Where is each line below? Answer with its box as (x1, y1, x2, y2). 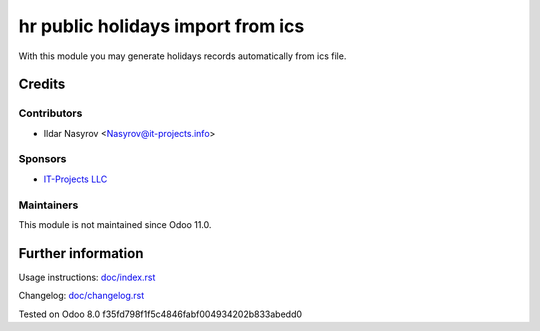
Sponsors (18, 152, 67, 166)
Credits (18, 76, 66, 93)
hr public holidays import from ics (18, 15, 305, 37)
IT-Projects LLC (43, 173, 108, 185)
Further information (18, 245, 144, 262)
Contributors (18, 106, 83, 120)
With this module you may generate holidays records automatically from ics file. (18, 50, 347, 62)
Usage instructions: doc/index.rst (18, 271, 156, 283)
